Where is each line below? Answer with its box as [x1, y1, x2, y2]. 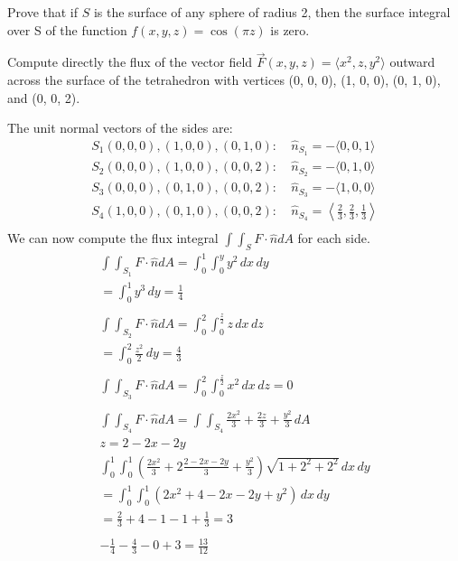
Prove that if [7, 3, 79, 21]
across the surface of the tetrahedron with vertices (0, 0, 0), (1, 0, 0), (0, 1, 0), [7, 70, 441, 89]
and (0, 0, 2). [7, 88, 80, 107]
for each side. [297, 229, 370, 248]
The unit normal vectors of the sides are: [7, 118, 233, 137]
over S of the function [7, 20, 127, 39]
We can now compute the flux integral [7, 229, 219, 248]
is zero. [270, 20, 310, 39]
